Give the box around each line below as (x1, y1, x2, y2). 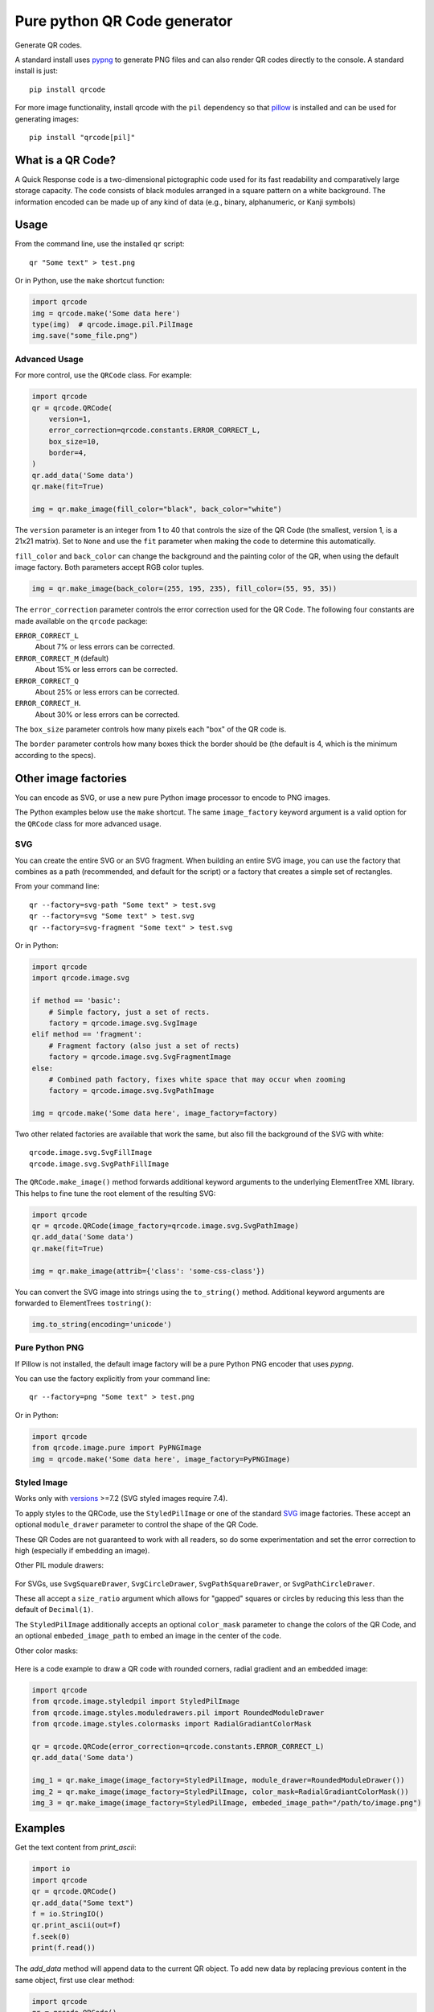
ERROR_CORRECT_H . (14, 699, 81, 708)
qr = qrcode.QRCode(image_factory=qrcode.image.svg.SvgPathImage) (31, 1222, 299, 1231)
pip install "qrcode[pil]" (29, 133, 136, 142)
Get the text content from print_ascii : (14, 1843, 137, 1853)
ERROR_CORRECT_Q (14, 676, 80, 686)
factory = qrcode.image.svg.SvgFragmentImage (48, 1053, 231, 1062)
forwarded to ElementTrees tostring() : (14, 1298, 152, 1308)
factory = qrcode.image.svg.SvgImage (48, 1018, 198, 1028)
